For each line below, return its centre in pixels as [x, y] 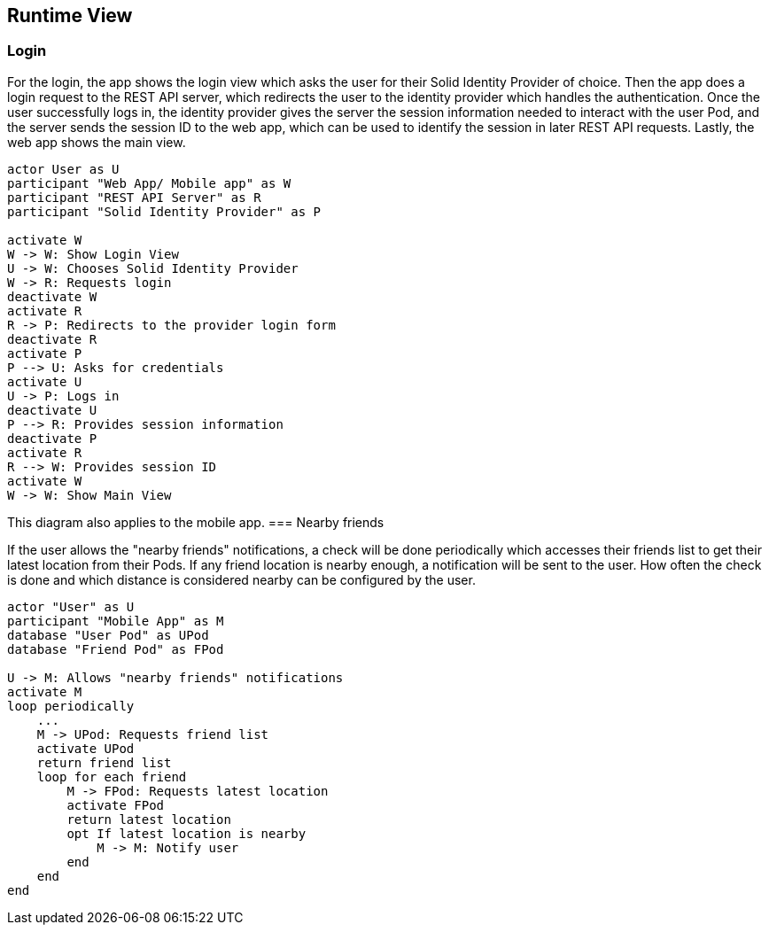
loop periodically [71, 706]
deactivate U [52, 410]
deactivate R [52, 339]
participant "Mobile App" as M [116, 621]
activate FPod [116, 805]
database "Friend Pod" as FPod [116, 649]
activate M [45, 691]
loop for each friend [112, 777]
